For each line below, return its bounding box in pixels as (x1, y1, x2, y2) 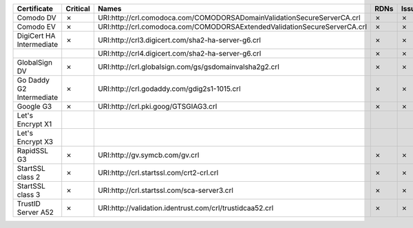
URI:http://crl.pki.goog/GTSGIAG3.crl (97, 102, 218, 111)
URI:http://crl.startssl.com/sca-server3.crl (97, 186, 234, 195)
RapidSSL (17, 146, 48, 155)
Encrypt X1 (17, 119, 52, 129)
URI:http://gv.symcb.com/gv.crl (97, 150, 200, 160)
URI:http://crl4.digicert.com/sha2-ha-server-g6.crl (97, 49, 262, 58)
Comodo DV (17, 13, 56, 22)
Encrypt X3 (17, 137, 54, 146)
